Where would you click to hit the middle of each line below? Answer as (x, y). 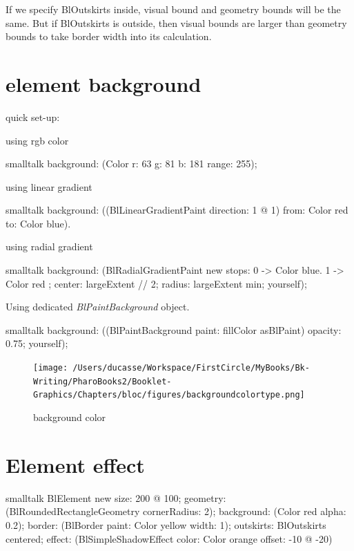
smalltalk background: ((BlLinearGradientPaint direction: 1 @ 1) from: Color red (177, 210)
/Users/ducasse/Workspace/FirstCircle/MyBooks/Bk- (191, 368)
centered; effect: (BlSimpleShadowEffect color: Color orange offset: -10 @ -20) (169, 538)
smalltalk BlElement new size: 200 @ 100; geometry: (116, 497)
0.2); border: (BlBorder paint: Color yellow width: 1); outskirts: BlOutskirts (166, 524)
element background (104, 83)
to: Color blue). (38, 223)
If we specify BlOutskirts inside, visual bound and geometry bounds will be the (173, 9)
